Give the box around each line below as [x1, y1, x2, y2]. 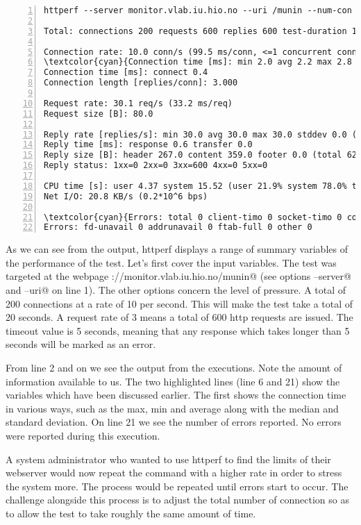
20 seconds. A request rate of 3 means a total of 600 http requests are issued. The [6, 310, 353, 324]
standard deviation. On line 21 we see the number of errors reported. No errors [6, 415, 342, 429]
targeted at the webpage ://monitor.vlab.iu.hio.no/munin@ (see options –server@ [6, 269, 351, 283]
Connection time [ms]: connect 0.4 [44, 67, 208, 78]
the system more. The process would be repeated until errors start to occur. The [6, 478, 349, 493]
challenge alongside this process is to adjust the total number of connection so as [6, 492, 349, 507]
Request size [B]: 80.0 [44, 108, 153, 119]
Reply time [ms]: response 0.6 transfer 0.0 [44, 140, 253, 150]
